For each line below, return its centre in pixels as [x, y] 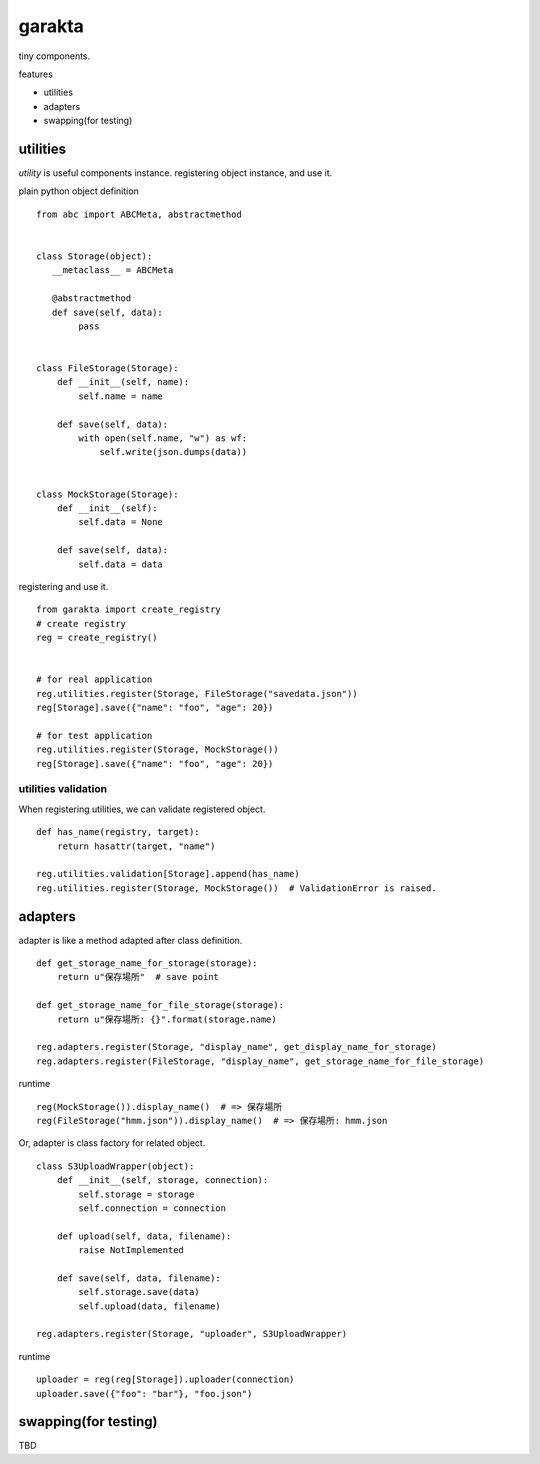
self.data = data [121, 564]
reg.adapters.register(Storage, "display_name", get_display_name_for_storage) [236, 1047]
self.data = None [121, 522]
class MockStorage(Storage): [107, 494]
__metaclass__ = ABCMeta [112, 270]
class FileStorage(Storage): [107, 368]
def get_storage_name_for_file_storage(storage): [160, 1005]
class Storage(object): [94, 256]
